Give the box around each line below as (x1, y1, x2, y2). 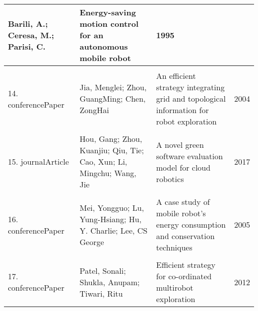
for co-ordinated (156, 270, 212, 282)
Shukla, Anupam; (79, 276, 140, 288)
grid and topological (156, 93, 226, 104)
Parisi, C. (8, 41, 46, 52)
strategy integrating (156, 81, 225, 93)
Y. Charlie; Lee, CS (79, 224, 148, 236)
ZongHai (79, 104, 109, 116)
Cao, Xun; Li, (79, 156, 128, 167)
